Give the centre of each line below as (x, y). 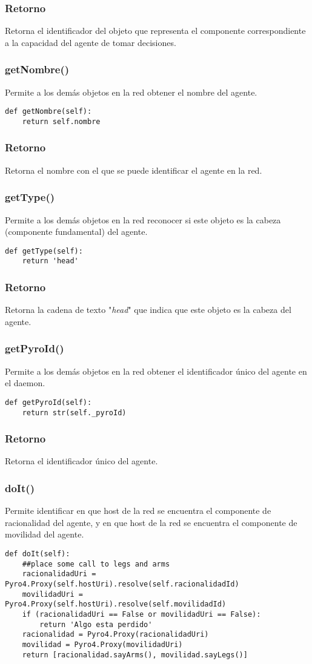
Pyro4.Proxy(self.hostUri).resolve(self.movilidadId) (116, 604)
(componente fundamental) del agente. (76, 232)
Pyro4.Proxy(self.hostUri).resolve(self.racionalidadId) (122, 584)
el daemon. (25, 383)
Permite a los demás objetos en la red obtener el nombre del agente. (131, 92)
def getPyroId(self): (48, 402)
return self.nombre (61, 121)
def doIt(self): (38, 554)
